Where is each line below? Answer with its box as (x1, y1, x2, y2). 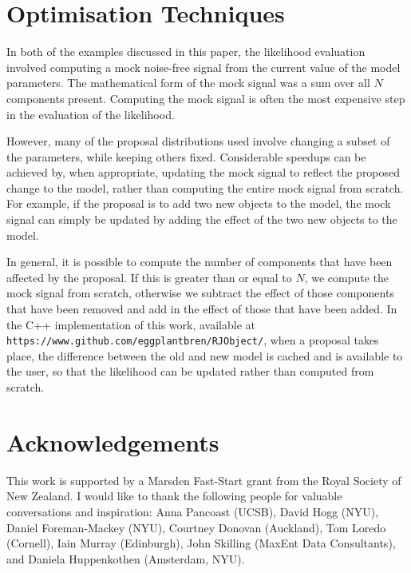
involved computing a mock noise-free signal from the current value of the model (6, 58, 401, 75)
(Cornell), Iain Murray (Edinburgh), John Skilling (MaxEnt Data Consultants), (6, 535, 396, 551)
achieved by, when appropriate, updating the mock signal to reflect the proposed (6, 164, 401, 181)
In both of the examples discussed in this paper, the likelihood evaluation (6, 43, 366, 60)
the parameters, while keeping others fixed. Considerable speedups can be (6, 148, 366, 165)
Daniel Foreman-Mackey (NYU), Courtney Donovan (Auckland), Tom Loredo (6, 519, 386, 535)
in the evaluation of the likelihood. (6, 105, 175, 122)
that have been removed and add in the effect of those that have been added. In (6, 300, 397, 317)
